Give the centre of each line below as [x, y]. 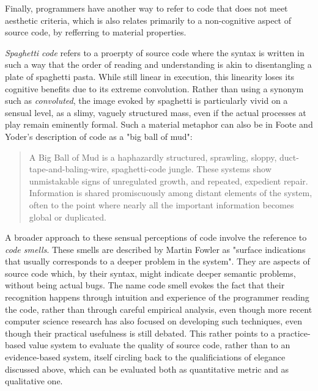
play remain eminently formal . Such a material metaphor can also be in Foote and [159, 124]
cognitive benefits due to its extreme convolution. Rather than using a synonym [154, 88]
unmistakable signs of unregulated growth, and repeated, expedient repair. [168, 181]
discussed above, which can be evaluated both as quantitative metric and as [147, 369]
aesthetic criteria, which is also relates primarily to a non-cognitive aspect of [148, 20]
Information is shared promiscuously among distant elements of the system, [171, 193]
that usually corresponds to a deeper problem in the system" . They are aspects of [157, 261]
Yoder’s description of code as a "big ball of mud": [99, 136]
